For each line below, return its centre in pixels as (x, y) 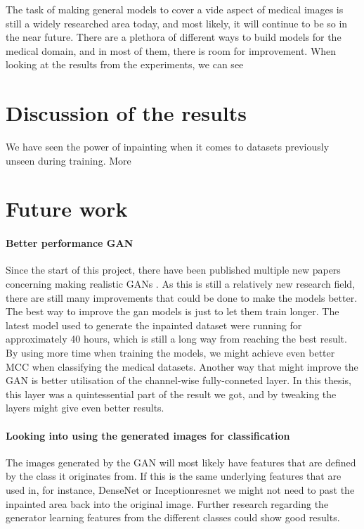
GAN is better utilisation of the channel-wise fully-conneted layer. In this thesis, (178, 380)
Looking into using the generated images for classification (148, 435)
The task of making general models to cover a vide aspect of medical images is (175, 9)
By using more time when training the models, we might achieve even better (170, 353)
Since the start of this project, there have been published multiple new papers (173, 270)
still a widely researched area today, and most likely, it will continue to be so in (177, 23)
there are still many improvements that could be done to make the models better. (182, 297)
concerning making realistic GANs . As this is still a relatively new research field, (181, 284)
